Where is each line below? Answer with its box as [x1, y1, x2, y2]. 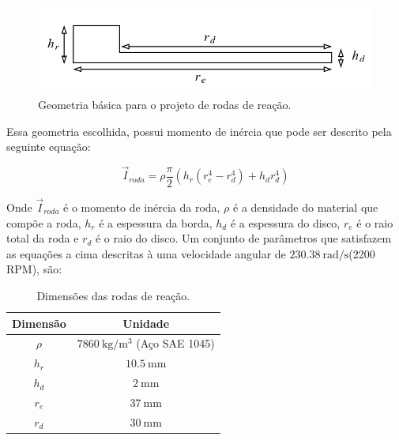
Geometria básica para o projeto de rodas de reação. [38, 96, 292, 113]
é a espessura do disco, [230, 214, 341, 231]
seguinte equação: [6, 138, 91, 155]
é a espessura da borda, [99, 214, 213, 231]
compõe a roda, [6, 214, 81, 231]
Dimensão [12, 314, 66, 331]
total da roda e [6, 230, 79, 246]
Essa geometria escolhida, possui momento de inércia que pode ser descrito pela [6, 122, 392, 139]
